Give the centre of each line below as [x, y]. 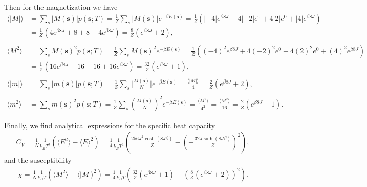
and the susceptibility [38, 160]
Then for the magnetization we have [61, 7]
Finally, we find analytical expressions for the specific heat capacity [110, 125]
